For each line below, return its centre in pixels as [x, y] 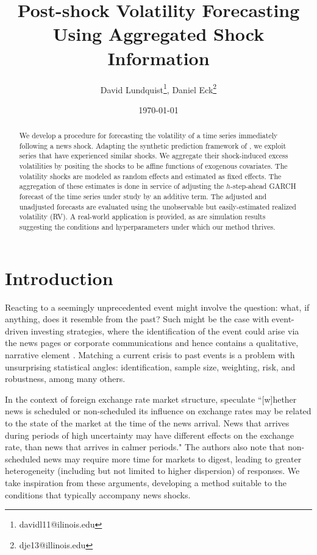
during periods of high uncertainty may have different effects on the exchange [149, 435]
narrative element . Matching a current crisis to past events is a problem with [150, 355]
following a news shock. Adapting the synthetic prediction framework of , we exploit [153, 145]
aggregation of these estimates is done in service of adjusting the [122, 186]
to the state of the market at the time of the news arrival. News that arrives [147, 422]
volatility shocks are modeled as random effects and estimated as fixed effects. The [150, 176]
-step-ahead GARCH [263, 186]
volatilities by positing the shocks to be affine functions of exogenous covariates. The [153, 166]
